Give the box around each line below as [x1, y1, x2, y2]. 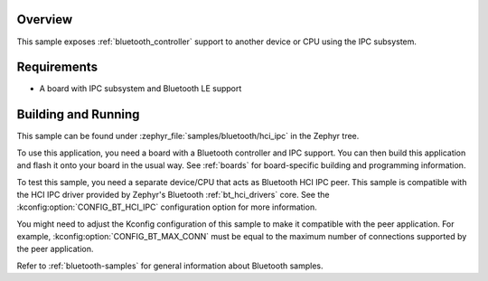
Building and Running [16, 107, 140, 122]
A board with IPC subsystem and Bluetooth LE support [39, 83, 242, 94]
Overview [16, 12, 73, 27]
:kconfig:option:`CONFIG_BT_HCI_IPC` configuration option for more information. [16, 201, 317, 212]
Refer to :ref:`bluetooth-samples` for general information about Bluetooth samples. [16, 260, 324, 271]
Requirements [16, 60, 99, 75]
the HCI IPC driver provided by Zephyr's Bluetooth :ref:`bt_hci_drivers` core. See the [16, 189, 330, 200]
